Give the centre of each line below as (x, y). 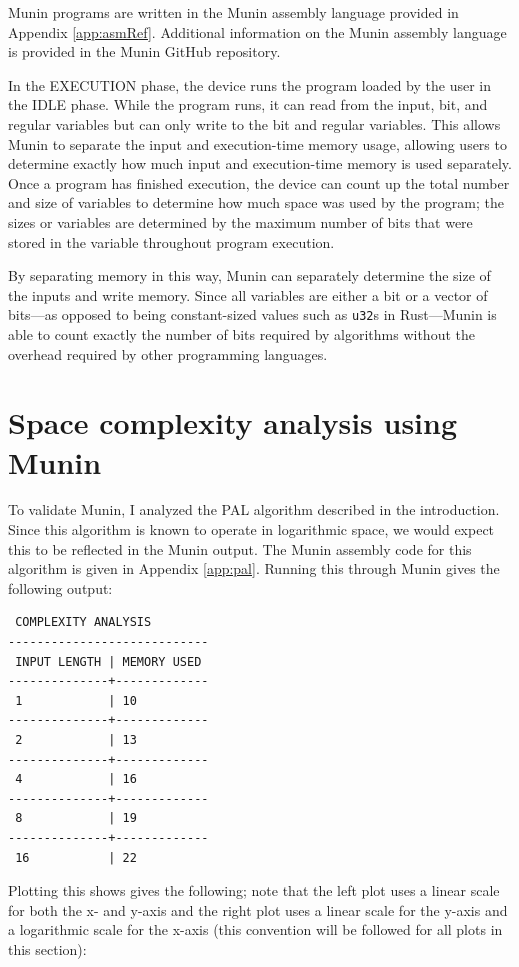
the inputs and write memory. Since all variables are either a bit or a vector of (248, 294)
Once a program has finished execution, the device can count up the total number (259, 182)
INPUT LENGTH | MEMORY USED (108, 661)
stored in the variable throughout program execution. (171, 241)
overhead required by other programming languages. (168, 353)
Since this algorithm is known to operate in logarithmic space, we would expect (251, 529)
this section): (47, 948)
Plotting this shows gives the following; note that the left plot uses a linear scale (254, 890)
